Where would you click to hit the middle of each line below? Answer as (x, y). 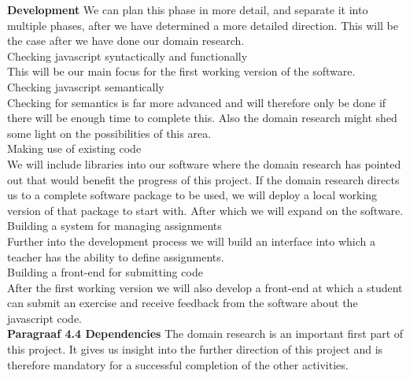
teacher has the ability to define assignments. (116, 256)
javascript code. (45, 318)
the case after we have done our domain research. (126, 41)
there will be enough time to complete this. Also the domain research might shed (202, 118)
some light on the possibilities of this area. (109, 133)
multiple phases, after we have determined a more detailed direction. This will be (203, 25)
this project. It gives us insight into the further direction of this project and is (195, 349)
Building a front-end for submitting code (105, 272)
